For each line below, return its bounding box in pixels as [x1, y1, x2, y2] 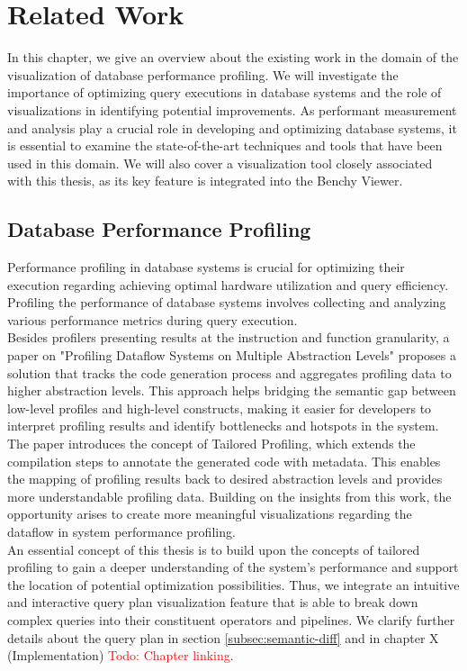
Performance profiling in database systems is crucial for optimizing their [7, 258, 405, 277]
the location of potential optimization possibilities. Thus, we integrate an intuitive [7, 575, 460, 594]
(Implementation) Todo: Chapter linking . [7, 646, 234, 665]
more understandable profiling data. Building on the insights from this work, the [7, 486, 452, 505]
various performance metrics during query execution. [7, 310, 298, 329]
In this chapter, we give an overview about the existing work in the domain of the [7, 48, 459, 67]
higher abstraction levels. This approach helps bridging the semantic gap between [7, 381, 456, 400]
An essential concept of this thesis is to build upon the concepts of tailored [7, 540, 420, 558]
